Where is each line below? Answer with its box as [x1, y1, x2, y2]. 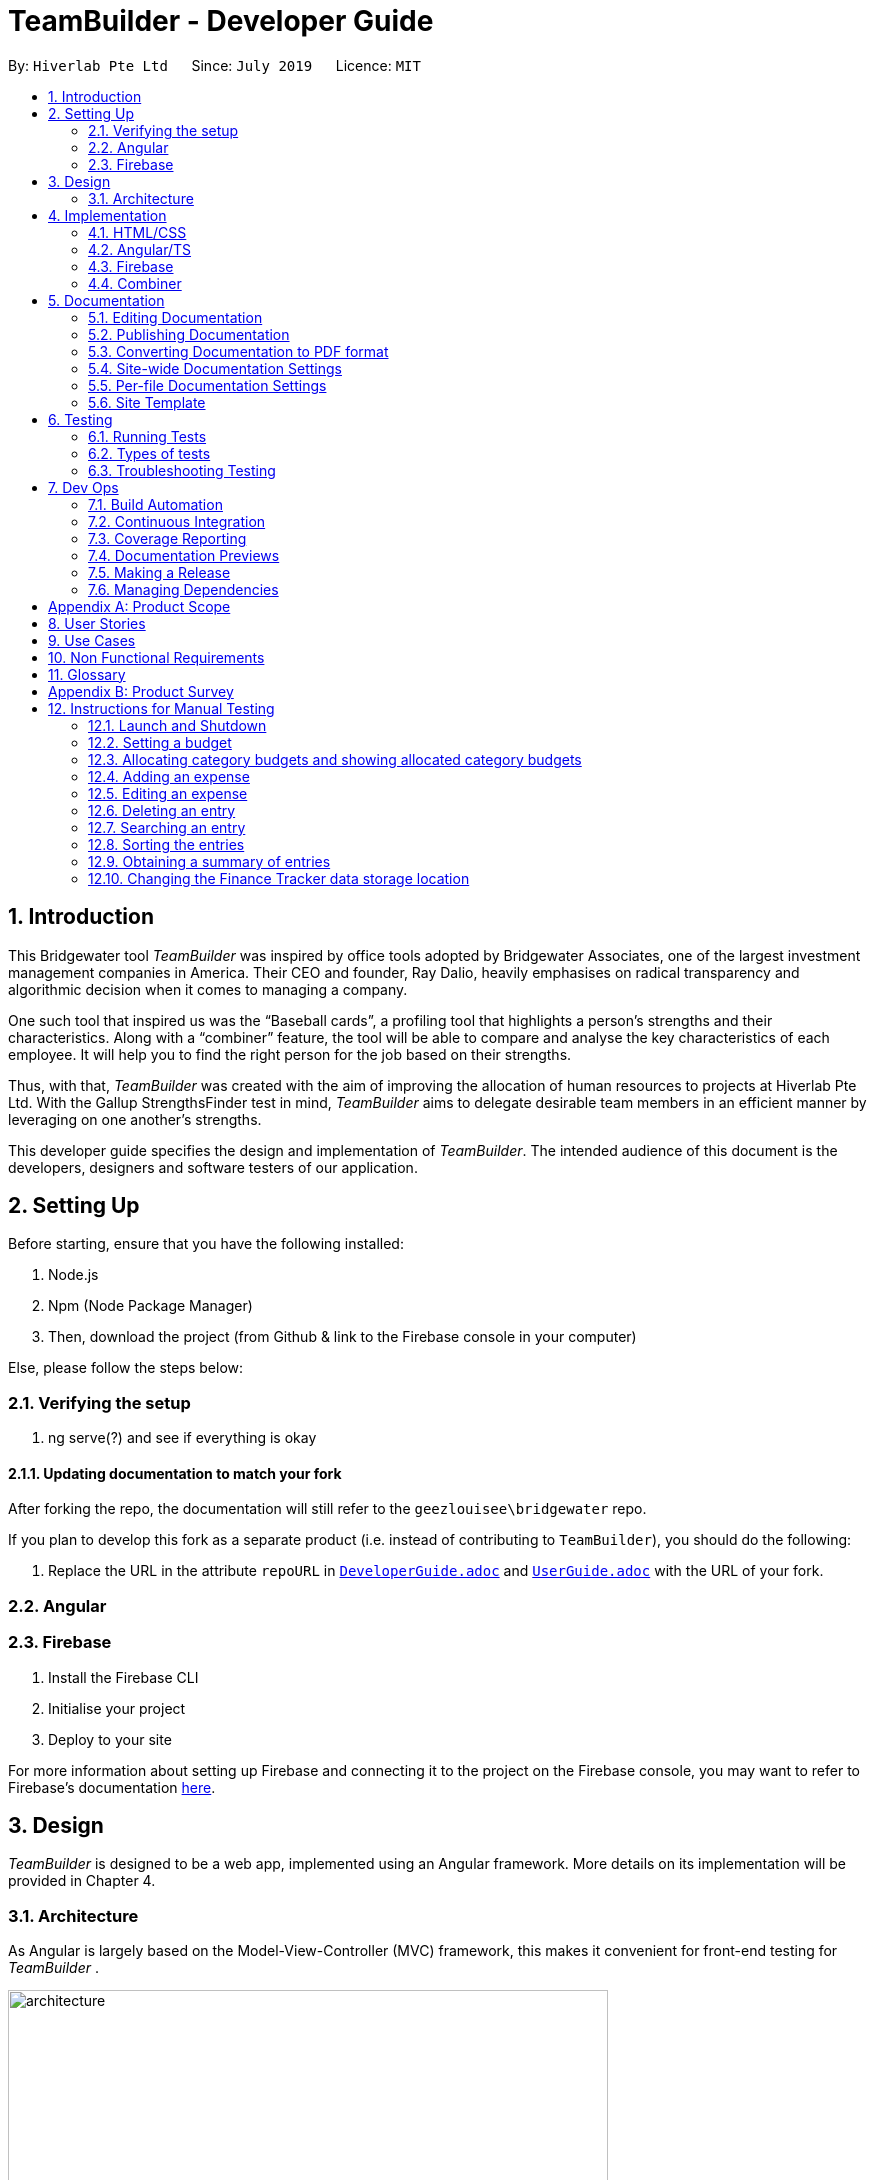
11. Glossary [48, 665, 126, 683]
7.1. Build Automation [88, 495, 223, 513]
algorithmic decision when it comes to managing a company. [8, 980, 408, 998]
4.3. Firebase [88, 257, 174, 275]
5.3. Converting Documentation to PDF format [88, 342, 389, 360]
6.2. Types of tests [88, 444, 211, 462]
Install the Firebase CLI [48, 1668, 199, 1686]
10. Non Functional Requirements [48, 648, 265, 666]
